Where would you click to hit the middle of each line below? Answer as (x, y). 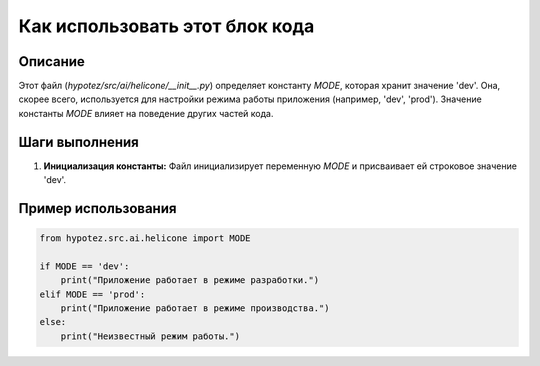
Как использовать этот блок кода (166, 26)
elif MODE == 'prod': (92, 294)
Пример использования (97, 208)
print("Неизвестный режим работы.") (150, 336)
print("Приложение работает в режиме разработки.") (190, 280)
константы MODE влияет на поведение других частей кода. (146, 113)
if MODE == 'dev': (84, 266)
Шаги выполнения (78, 141)
